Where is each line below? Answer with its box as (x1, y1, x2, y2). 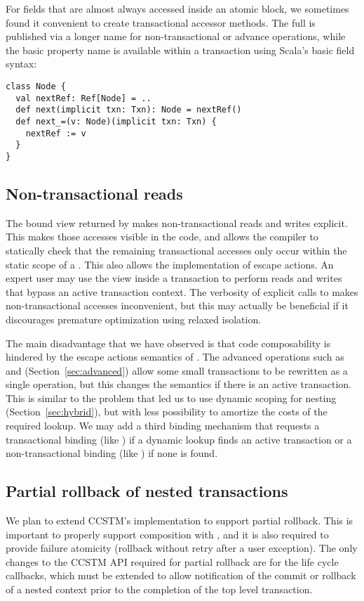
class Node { (6, 81, 66, 91)
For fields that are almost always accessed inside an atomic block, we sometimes (6, 1, 349, 15)
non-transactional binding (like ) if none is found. (6, 446, 218, 460)
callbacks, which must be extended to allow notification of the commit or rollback (6, 568, 356, 583)
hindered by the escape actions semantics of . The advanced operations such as (6, 349, 344, 364)
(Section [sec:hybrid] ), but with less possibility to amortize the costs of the (6, 404, 328, 419)
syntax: (6, 56, 37, 71)
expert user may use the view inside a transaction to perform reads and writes (6, 271, 342, 285)
